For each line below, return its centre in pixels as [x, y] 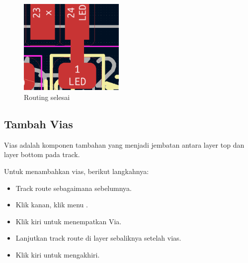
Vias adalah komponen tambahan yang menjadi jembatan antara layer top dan [124, 144]
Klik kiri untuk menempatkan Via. [69, 221]
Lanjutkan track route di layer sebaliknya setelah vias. [98, 238]
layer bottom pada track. [42, 154]
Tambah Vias [39, 124]
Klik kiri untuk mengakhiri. [58, 254]
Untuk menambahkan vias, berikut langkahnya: [77, 171]
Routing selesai [47, 97]
